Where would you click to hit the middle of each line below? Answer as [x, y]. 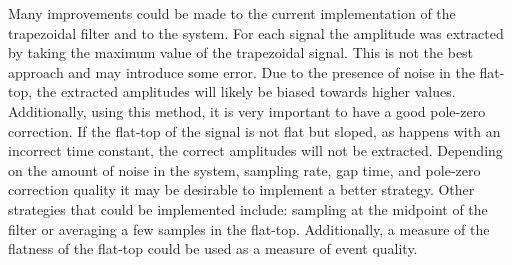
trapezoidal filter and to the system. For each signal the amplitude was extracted [256, 32]
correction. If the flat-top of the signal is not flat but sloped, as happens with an [254, 130]
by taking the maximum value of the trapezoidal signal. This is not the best [241, 52]
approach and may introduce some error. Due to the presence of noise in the [241, 71]
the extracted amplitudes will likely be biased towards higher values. [246, 91]
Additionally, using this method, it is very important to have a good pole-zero [247, 110]
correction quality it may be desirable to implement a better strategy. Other [241, 189]
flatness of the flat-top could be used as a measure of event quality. [213, 248]
